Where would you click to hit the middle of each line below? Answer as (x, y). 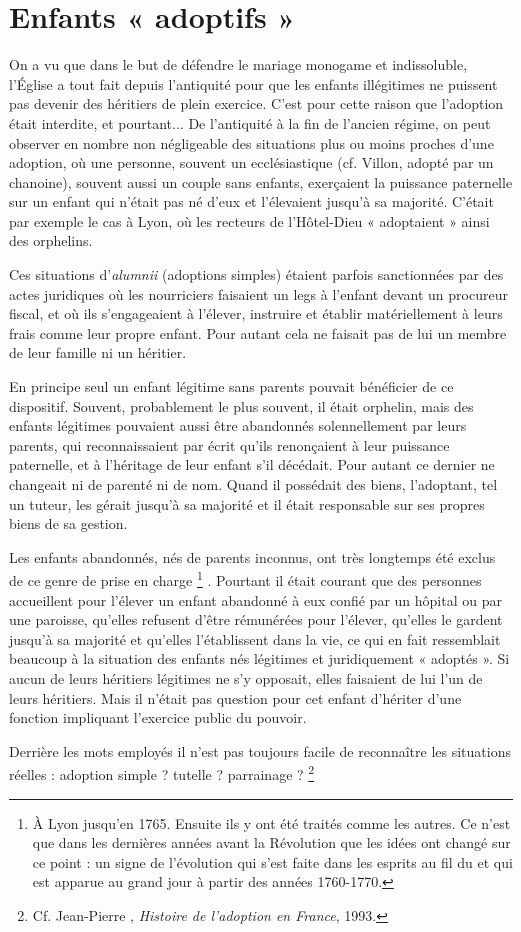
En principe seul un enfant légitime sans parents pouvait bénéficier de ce (231, 386)
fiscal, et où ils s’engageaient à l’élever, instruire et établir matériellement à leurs (256, 313)
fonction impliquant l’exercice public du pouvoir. (158, 717)
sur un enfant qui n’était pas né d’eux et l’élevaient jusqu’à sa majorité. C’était (251, 201)
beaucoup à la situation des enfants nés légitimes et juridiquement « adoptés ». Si (259, 658)
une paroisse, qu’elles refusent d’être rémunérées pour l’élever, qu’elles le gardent (256, 619)
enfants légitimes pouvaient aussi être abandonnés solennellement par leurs (238, 425)
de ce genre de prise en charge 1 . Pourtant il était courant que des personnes (245, 579)
